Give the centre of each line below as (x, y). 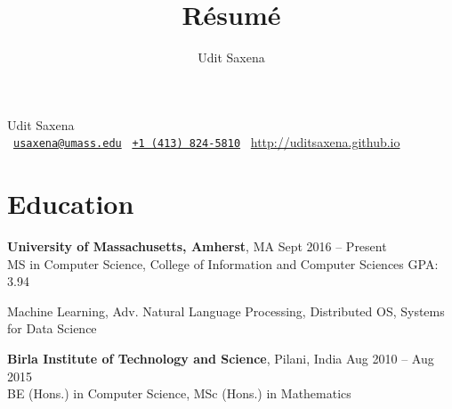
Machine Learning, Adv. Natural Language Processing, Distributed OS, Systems (226, 311)
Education (71, 204)
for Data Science (52, 328)
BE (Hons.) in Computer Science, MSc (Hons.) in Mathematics (179, 393)
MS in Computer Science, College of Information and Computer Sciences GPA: (223, 263)
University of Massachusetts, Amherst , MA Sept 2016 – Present (197, 246)
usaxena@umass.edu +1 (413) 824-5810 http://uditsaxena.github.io (207, 142)
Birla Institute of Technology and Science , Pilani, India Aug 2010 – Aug (221, 359)
